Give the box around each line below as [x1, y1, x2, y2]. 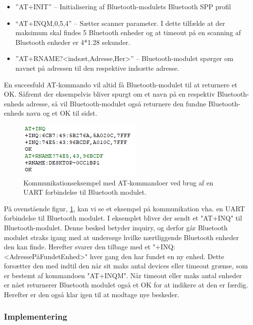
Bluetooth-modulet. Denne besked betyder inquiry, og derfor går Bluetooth [4, 222, 228, 232]
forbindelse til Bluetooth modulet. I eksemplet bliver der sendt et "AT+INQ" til [4, 213, 242, 223]
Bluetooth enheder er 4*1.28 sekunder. [15, 37, 130, 47]
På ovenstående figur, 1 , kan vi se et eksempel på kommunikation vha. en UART [4, 203, 245, 213]
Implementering [4, 310, 68, 322]
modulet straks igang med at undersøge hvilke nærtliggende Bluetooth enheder [4, 232, 239, 242]
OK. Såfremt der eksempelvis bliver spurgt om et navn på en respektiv [4, 89, 215, 99]
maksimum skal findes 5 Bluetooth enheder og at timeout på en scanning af [15, 27, 241, 38]
